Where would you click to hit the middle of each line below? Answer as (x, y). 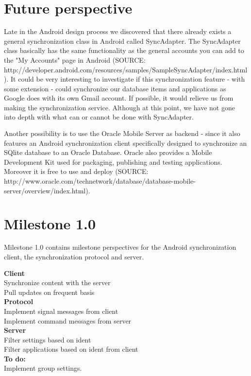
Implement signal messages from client (61, 311)
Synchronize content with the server (57, 282)
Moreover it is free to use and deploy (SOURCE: (76, 171)
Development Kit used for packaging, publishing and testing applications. (113, 162)
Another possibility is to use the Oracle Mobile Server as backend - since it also (122, 133)
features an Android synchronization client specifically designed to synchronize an (125, 143)
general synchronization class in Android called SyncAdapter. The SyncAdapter (122, 41)
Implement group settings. (43, 368)
